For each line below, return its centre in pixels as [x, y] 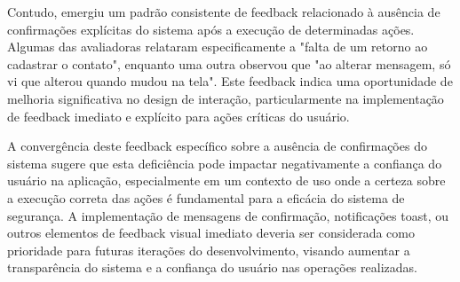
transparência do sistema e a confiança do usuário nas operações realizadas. [212, 267]
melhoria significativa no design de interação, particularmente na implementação [226, 98]
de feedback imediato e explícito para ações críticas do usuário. [178, 116]
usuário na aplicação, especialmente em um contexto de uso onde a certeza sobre [226, 180]
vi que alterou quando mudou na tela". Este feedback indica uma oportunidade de [230, 81]
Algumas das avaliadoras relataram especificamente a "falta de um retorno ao [218, 47]
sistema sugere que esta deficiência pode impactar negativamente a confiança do [225, 163]
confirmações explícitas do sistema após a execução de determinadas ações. [211, 29]
